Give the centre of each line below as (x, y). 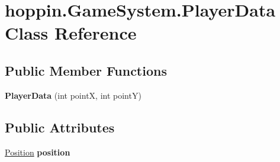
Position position (38, 152)
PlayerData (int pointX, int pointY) (73, 95)
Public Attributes (60, 127)
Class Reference (71, 33)
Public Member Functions (86, 70)
